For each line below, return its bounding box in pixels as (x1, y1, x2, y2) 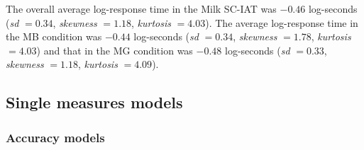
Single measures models (6, 91, 183, 113)
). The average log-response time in (205, 15, 358, 30)
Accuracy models (6, 128, 105, 146)
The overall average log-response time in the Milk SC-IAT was (6, 1, 277, 16)
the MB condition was (6, 29, 102, 44)
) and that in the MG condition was (36, 42, 193, 57)
